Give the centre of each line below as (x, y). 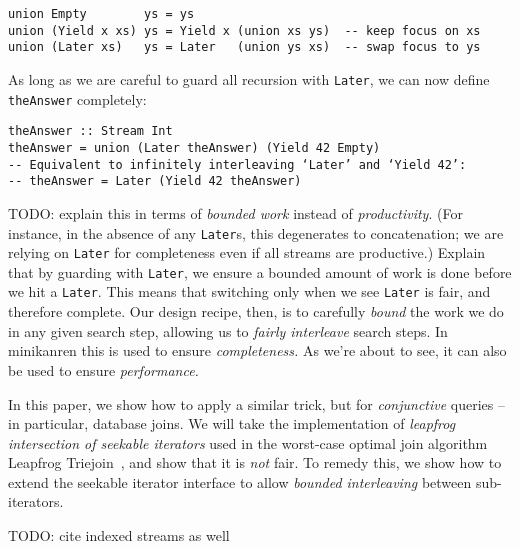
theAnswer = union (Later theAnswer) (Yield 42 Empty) (194, 147)
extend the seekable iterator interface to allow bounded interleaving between (240, 481)
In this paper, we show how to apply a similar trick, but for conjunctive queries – (256, 403)
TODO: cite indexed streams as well (119, 535)
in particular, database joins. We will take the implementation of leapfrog (232, 423)
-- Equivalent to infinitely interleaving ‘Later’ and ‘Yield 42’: (237, 164)
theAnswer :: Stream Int (90, 131)
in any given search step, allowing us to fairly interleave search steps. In (228, 330)
